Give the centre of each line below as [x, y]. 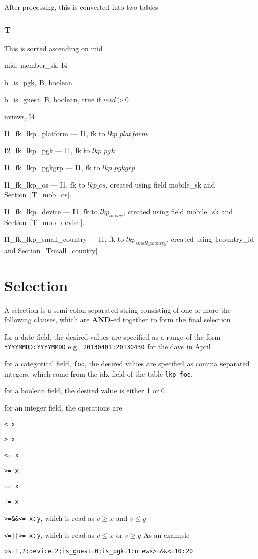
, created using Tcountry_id [210, 239]
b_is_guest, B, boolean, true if [52, 99]
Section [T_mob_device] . [44, 222]
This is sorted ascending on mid [53, 48]
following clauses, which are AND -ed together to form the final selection [117, 320]
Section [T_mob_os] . [38, 194]
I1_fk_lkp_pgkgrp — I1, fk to [52, 167]
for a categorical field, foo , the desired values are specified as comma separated [127, 364]
